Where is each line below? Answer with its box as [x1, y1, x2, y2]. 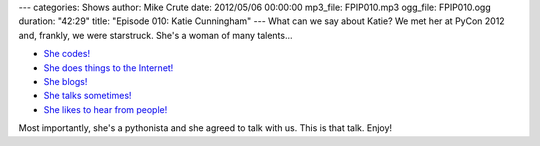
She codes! [43, 48, 90, 60]
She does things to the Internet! [43, 61, 174, 74]
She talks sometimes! [43, 90, 132, 102]
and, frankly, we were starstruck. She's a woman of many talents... [18, 29, 294, 41]
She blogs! [43, 75, 88, 87]
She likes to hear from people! [43, 103, 168, 115]
